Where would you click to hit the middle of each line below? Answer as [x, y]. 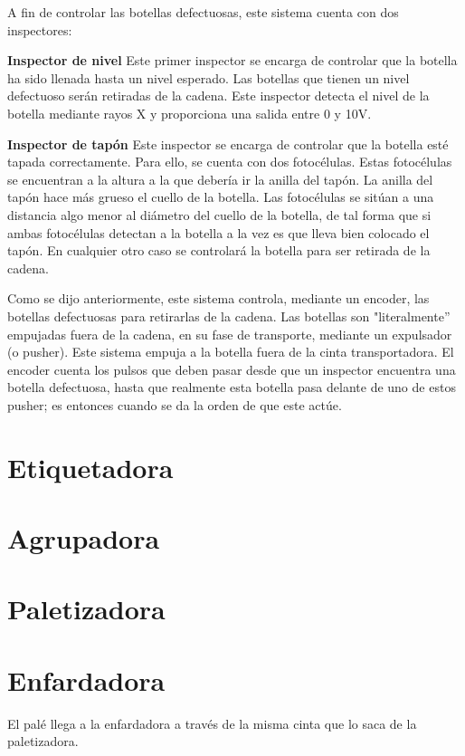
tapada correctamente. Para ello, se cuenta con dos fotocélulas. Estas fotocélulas [230, 162]
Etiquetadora [90, 467]
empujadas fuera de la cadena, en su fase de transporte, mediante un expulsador [230, 334]
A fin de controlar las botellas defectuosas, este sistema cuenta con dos [203, 12]
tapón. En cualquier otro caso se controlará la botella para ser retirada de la [219, 250]
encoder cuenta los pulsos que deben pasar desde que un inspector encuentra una [232, 369]
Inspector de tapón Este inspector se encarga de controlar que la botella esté [228, 144]
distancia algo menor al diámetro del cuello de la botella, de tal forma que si [219, 214]
